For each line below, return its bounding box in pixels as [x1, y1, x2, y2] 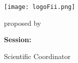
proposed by [4, 17, 41, 28]
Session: [4, 34, 31, 45]
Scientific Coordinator [4, 51, 71, 61]
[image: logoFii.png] [4, 3, 76, 10]
